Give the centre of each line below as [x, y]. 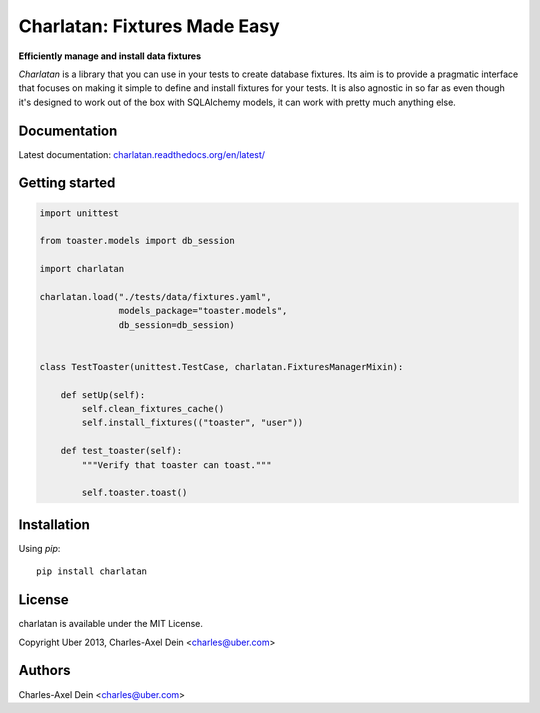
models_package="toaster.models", [203, 311]
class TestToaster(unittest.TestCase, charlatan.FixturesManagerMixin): [221, 366]
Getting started [67, 183]
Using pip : [39, 548]
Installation [54, 524]
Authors [44, 670]
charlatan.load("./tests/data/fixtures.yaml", [155, 296]
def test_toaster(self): [121, 451]
